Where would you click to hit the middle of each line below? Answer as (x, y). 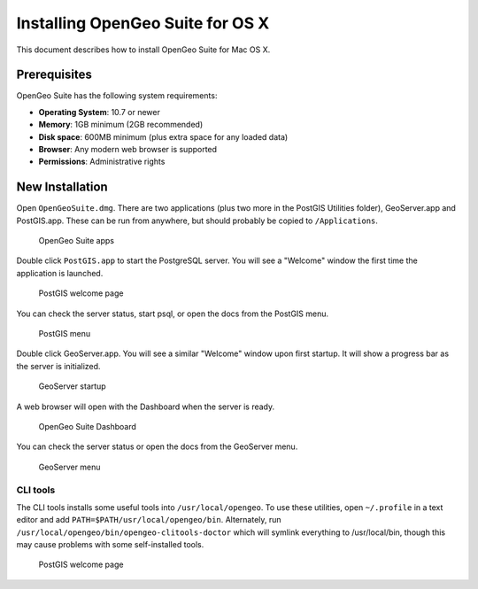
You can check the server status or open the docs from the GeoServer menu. (157, 446)
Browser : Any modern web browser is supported (127, 150)
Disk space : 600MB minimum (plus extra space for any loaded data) (163, 136)
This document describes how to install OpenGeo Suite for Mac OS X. (143, 50)
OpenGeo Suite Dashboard (88, 426)
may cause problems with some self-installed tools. (110, 545)
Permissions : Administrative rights (102, 162)
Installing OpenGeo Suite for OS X (143, 23)
